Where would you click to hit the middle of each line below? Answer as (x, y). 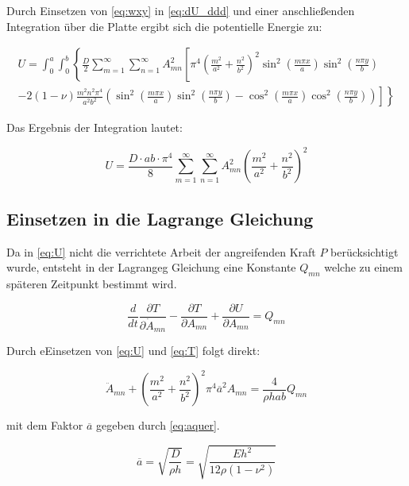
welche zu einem (363, 267)
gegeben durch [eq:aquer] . (158, 425)
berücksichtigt (365, 251)
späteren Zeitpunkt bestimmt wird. (92, 283)
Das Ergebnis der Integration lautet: (95, 127)
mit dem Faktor (45, 425)
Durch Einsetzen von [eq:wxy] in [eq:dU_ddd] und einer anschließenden (181, 10)
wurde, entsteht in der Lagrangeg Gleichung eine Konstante (151, 267)
